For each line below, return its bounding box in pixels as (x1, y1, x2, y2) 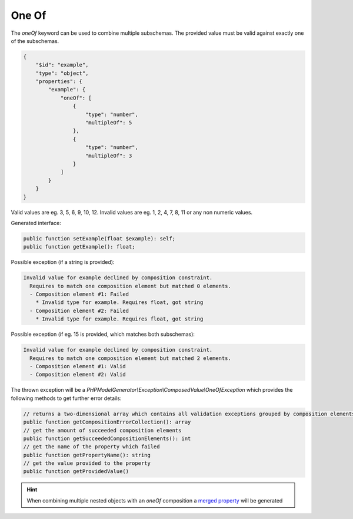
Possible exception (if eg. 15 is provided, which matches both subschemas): (11, 330, 195, 338)
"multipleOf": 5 (85, 120, 132, 126)
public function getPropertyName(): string (23, 451, 151, 458)
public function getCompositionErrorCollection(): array (23, 419, 191, 425)
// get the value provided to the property (23, 460, 151, 467)
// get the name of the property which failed (23, 444, 160, 450)
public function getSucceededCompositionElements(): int (23, 435, 191, 442)
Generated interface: (11, 219, 62, 226)
